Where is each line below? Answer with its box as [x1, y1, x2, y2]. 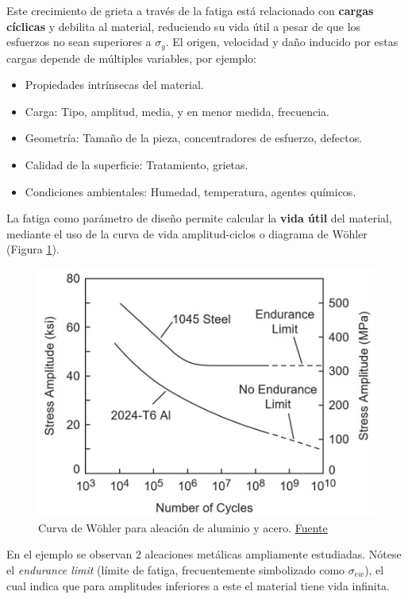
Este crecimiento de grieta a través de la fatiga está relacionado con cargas [6, 2, 374, 18]
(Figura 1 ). [6, 241, 60, 257]
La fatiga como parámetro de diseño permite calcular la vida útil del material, [6, 210, 392, 226]
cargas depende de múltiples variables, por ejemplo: [6, 49, 256, 66]
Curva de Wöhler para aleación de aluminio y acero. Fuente [38, 519, 328, 535]
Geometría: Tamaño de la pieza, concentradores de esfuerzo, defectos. [25, 129, 363, 146]
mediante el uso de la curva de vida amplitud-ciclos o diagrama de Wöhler [6, 225, 368, 242]
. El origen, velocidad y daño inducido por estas [165, 33, 398, 50]
